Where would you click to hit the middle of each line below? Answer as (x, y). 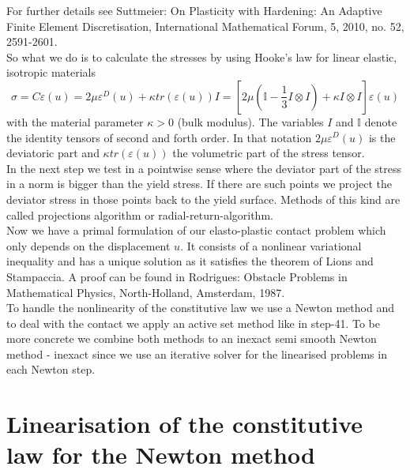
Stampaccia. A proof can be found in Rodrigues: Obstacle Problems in (177, 276)
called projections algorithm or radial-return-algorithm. (140, 214)
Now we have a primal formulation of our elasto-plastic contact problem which (196, 230)
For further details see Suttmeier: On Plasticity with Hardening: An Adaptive (194, 10)
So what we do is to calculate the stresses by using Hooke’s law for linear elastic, (202, 56)
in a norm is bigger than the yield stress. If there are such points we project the (199, 184)
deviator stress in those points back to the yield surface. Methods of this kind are (203, 199)
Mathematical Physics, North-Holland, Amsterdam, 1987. (146, 292)
